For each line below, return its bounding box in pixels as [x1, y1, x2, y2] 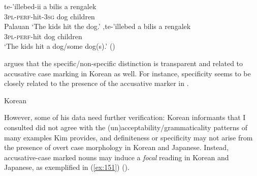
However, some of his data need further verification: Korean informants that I [4, 112, 246, 123]
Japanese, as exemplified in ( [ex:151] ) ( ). [4, 162, 130, 172]
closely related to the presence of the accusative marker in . [4, 78, 189, 89]
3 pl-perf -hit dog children [4, 31, 82, 41]
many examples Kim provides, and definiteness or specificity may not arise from [4, 132, 253, 142]
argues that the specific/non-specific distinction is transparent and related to [4, 57, 243, 68]
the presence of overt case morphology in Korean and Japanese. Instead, [4, 142, 229, 153]
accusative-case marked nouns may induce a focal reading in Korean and [4, 152, 229, 162]
